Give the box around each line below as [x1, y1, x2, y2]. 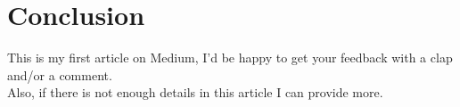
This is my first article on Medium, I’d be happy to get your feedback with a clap [7, 48, 453, 67]
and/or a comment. [7, 65, 112, 84]
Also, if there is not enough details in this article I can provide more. [7, 83, 383, 102]
